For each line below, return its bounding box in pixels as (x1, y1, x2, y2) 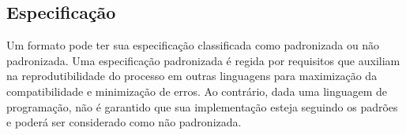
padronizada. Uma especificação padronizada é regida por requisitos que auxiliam (6, 52, 400, 68)
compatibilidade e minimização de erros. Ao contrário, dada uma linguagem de (6, 82, 388, 99)
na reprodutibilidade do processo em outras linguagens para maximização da (6, 67, 378, 84)
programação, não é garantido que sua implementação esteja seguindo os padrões (6, 98, 398, 115)
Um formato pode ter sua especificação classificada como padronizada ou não (6, 37, 380, 53)
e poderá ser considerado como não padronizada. (6, 114, 242, 130)
